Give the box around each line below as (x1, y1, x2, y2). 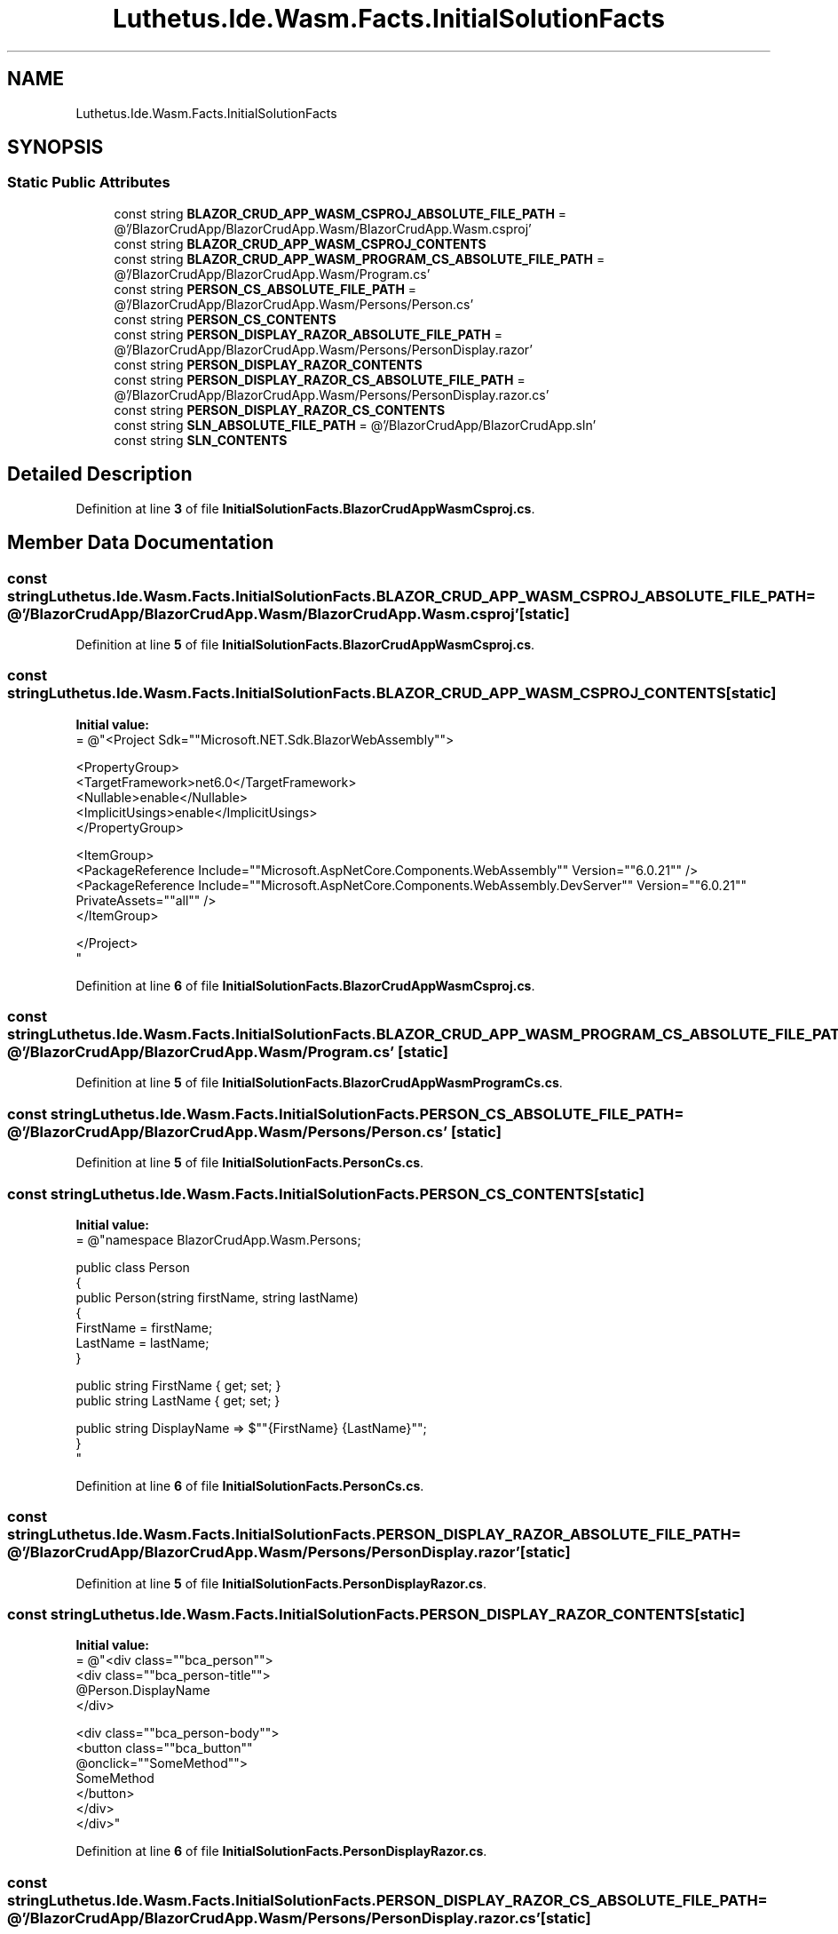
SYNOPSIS (7, 136, 104, 159)
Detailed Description (7, 463, 193, 486)
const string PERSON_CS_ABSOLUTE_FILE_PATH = (114, 281, 417, 297)
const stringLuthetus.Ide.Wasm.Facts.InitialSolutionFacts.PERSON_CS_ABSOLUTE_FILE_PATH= (7, 1104, 684, 1123)
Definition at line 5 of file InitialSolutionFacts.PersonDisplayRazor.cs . (75, 1575, 486, 1591)
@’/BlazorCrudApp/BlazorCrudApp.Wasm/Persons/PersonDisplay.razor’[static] (7, 1543, 571, 1562)
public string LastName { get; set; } (75, 1392, 281, 1408)
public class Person (75, 1259, 190, 1275)
